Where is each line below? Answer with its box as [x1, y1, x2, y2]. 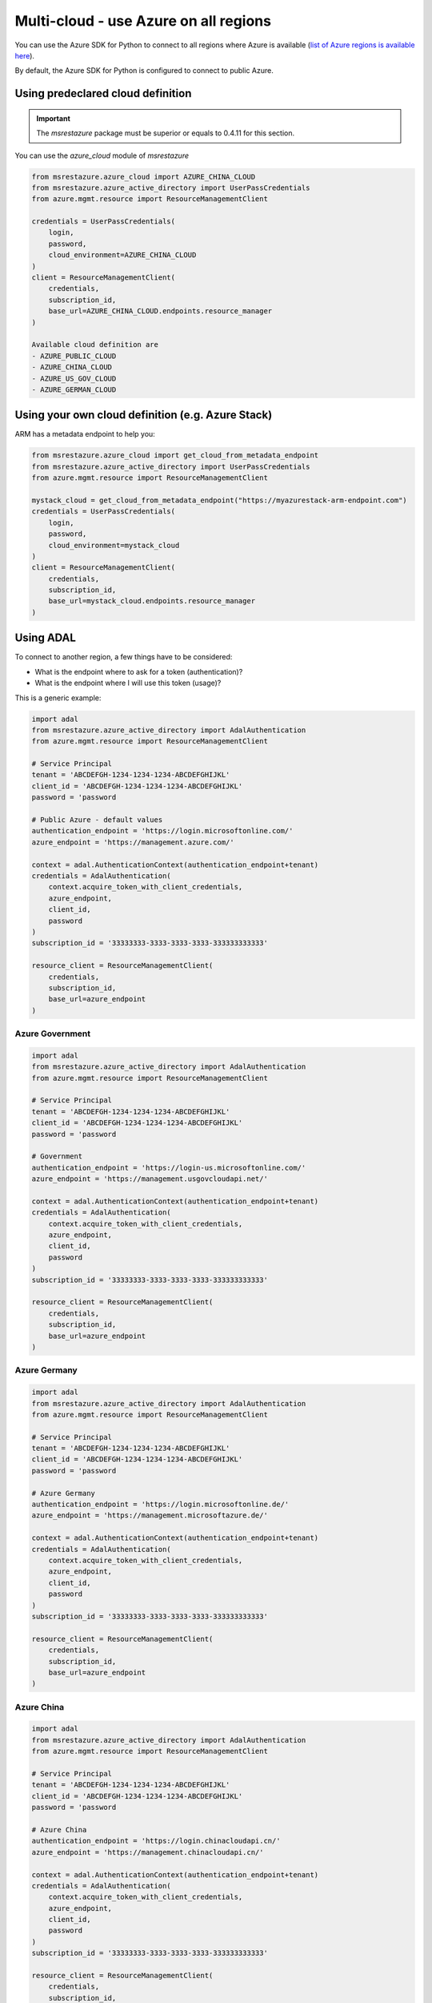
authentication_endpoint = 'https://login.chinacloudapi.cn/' [31, 1836, 281, 1846]
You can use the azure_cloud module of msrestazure [14, 151, 190, 160]
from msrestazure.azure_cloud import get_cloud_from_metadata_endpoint [31, 451, 319, 460]
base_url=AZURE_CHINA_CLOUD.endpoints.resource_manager [48, 307, 273, 316]
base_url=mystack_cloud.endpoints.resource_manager [48, 597, 256, 606]
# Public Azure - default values [31, 816, 163, 824]
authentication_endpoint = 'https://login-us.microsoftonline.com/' [31, 1163, 306, 1172]
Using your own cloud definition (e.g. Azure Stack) [14, 409, 273, 422]
